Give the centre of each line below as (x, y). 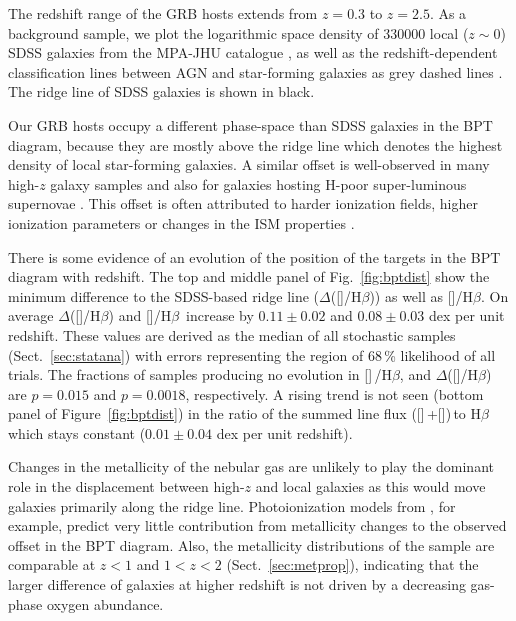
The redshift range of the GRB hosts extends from (163, 13)
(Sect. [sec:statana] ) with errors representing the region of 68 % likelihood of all (252, 354)
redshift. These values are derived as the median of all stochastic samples (232, 334)
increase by (220, 315)
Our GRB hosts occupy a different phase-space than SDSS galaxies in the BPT (250, 124)
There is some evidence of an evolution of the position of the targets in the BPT (254, 256)
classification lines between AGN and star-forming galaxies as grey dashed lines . (255, 71)
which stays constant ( (77, 432)
